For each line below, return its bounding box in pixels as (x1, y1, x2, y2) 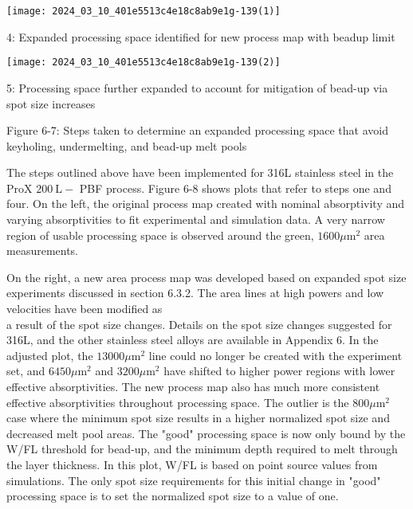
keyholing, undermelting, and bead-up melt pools (6, 137, 247, 154)
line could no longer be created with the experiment (148, 347, 403, 363)
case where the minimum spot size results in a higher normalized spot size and (6, 409, 390, 426)
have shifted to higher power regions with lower (163, 362, 395, 379)
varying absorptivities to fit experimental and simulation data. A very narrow (6, 211, 385, 228)
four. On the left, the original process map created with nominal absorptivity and (6, 195, 405, 212)
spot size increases (6, 95, 96, 112)
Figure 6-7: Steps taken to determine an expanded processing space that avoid (6, 122, 388, 139)
